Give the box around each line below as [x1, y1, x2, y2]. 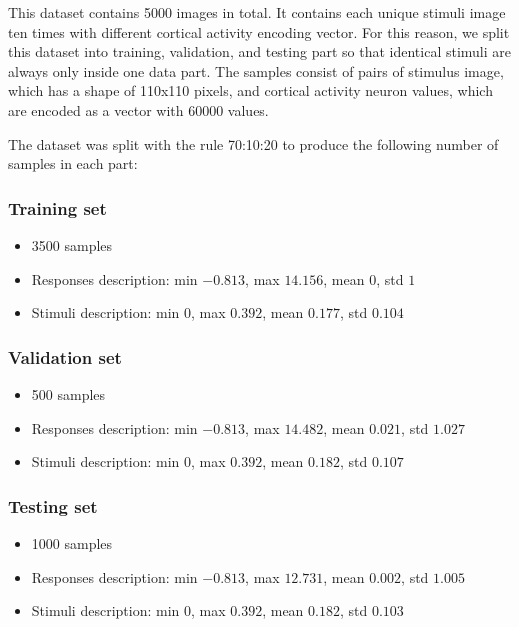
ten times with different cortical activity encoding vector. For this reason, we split [8, 21, 510, 42]
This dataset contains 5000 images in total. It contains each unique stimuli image [8, 2, 506, 22]
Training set [8, 195, 107, 220]
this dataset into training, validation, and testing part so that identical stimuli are [8, 41, 511, 62]
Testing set [8, 493, 98, 518]
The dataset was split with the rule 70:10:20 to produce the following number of [8, 133, 499, 154]
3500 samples [31, 234, 113, 255]
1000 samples [31, 532, 113, 553]
